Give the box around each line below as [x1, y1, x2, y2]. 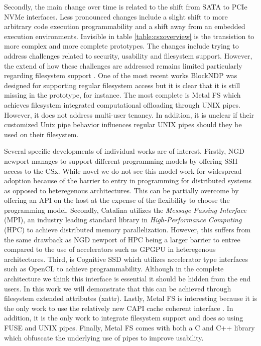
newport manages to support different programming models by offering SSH [4, 155, 238, 166]
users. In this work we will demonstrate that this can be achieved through [4, 283, 231, 293]
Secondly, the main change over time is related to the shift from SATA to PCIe [4, 2, 247, 12]
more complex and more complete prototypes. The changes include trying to [4, 41, 239, 51]
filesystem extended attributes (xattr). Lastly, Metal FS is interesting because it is [4, 293, 257, 303]
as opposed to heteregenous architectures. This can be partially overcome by [4, 185, 239, 195]
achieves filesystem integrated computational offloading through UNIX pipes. [4, 99, 240, 110]
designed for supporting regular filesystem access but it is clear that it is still [4, 80, 240, 90]
